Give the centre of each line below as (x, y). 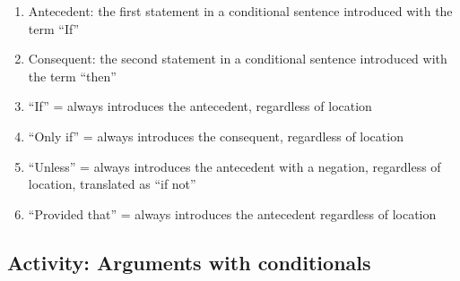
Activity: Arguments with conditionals (189, 262)
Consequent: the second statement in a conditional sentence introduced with (238, 59)
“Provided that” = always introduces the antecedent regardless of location (232, 213)
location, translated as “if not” (112, 184)
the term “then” (72, 76)
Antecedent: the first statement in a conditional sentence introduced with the (240, 11)
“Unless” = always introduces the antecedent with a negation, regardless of (234, 166)
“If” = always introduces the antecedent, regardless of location (200, 106)
